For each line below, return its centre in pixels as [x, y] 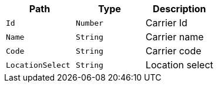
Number [89, 23]
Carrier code [173, 51]
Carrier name [175, 37]
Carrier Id [166, 23]
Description [180, 9]
